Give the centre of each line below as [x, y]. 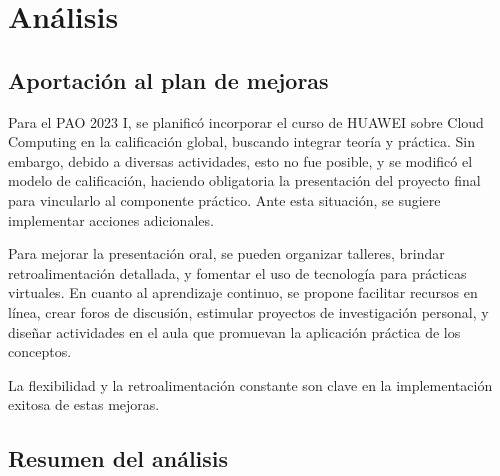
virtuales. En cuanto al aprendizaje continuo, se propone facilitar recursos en [243, 292]
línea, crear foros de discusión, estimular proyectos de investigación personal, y [248, 311]
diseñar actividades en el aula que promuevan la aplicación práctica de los [234, 331]
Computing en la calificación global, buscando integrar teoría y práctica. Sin [241, 141]
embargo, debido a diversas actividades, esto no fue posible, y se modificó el [240, 160]
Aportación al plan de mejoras [168, 79]
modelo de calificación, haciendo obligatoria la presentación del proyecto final [244, 180]
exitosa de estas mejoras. [84, 404]
